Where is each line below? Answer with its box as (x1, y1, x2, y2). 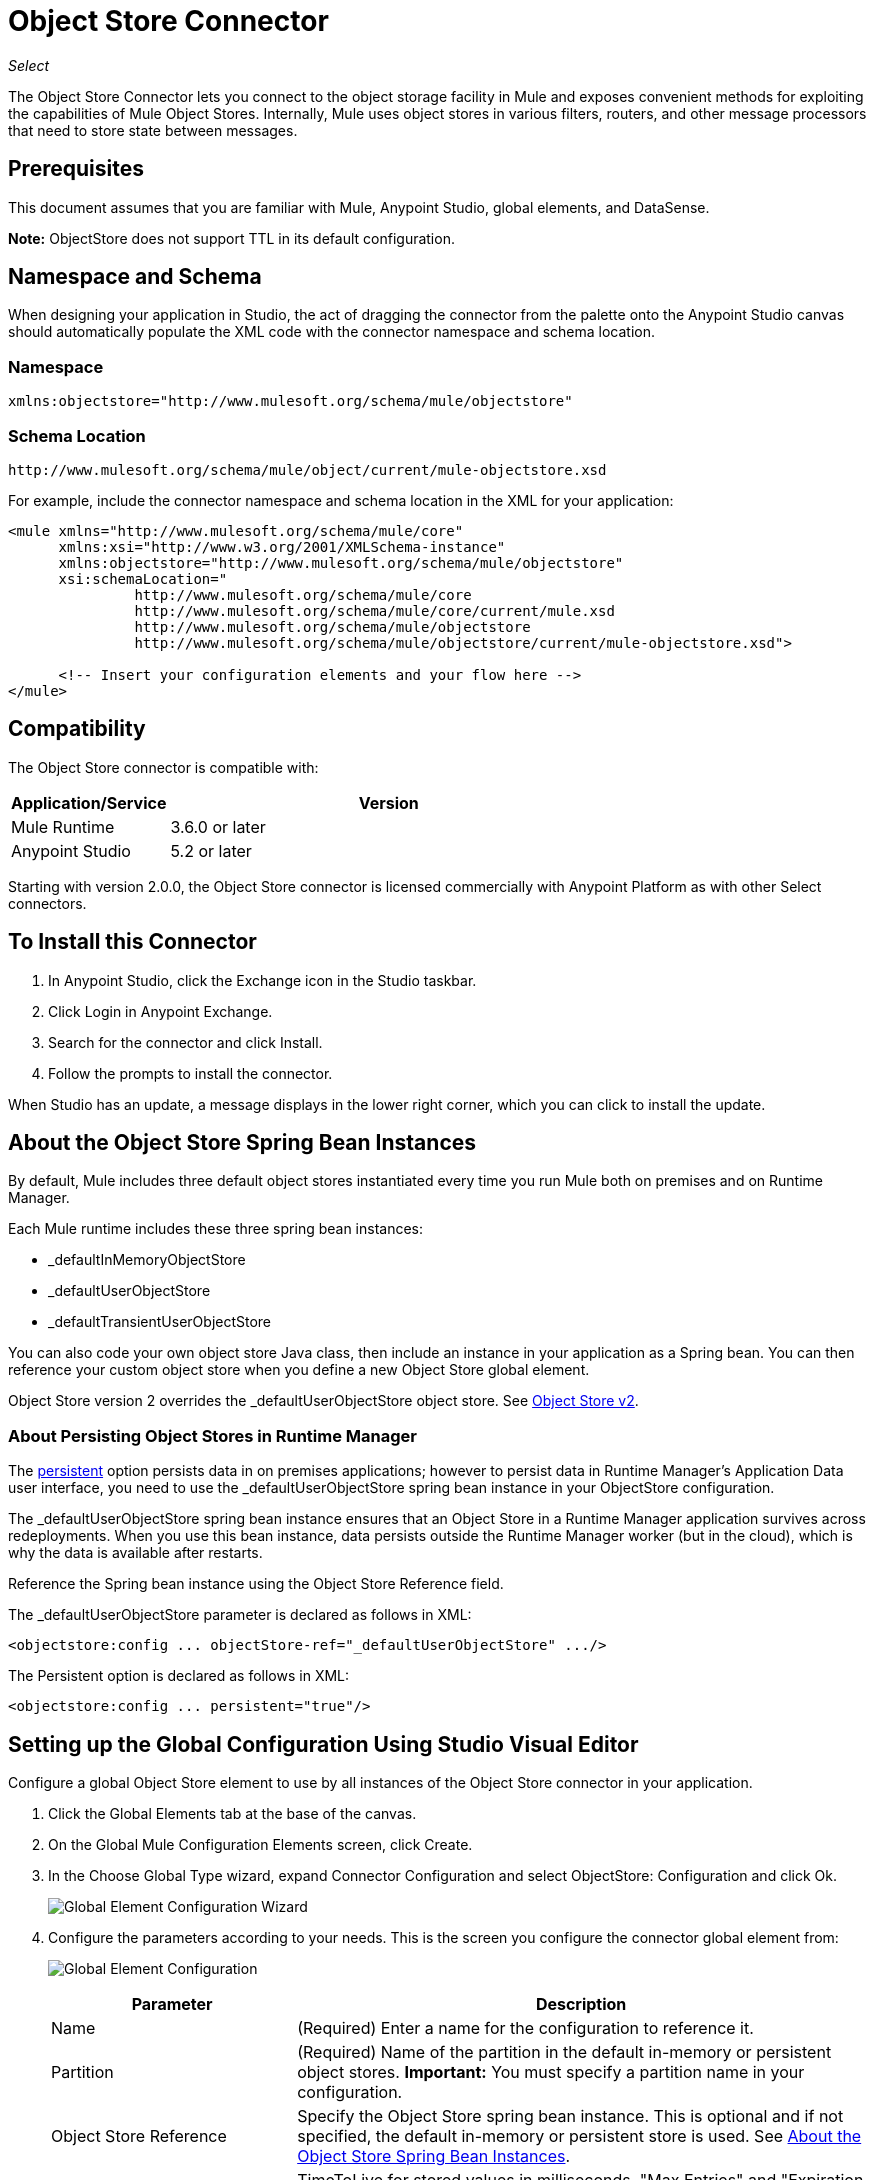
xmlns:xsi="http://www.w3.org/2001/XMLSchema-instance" (58, 538, 506, 555)
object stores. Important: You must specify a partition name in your (297, 2062, 805, 2083)
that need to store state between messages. (8, 121, 298, 139)
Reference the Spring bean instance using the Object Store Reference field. (8, 1575, 504, 1593)
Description (535, 1994, 627, 2015)
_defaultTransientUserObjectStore (48, 1313, 272, 1331)
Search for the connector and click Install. (48, 1033, 323, 1051)
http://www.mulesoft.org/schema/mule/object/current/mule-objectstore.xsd (8, 461, 607, 478)
